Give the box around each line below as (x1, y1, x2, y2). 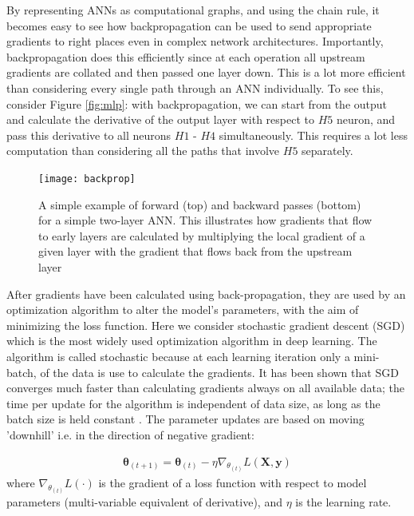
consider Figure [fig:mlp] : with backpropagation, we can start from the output (6, 95, 388, 112)
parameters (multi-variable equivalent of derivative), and (6, 494, 282, 510)
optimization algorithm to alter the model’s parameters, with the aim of (6, 301, 359, 318)
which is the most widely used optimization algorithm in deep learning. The (6, 332, 377, 349)
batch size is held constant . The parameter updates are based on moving (6, 411, 365, 427)
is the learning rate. (295, 494, 392, 510)
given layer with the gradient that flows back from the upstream (38, 243, 353, 260)
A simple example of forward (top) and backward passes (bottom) (38, 196, 361, 212)
